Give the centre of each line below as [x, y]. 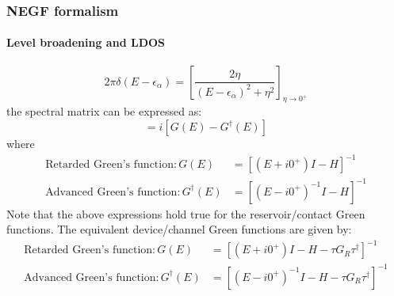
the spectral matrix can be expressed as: [104, 111]
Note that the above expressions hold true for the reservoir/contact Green [186, 213]
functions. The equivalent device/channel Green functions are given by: [179, 229]
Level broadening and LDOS [86, 42]
